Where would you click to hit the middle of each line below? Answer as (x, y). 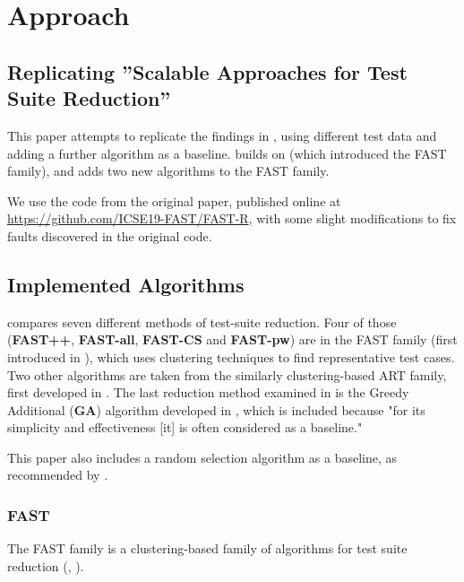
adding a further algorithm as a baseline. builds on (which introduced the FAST (227, 153)
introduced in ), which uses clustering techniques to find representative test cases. (231, 356)
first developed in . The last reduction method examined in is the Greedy (208, 392)
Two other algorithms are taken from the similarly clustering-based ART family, (227, 374)
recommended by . (58, 475)
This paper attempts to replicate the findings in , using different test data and (222, 135)
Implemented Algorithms (126, 284)
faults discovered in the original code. (110, 235)
